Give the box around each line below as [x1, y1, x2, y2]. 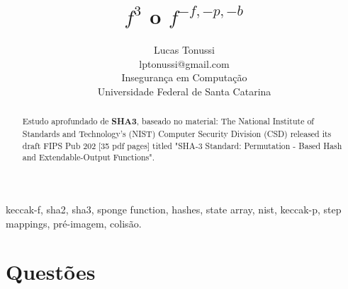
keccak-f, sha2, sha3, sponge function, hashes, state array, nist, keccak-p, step [6, 201, 342, 216]
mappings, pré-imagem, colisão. [6, 216, 142, 230]
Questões [6, 257, 96, 286]
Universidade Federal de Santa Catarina [97, 83, 271, 98]
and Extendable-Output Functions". [22, 151, 155, 163]
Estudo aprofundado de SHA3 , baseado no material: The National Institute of [22, 115, 314, 128]
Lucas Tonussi [154, 42, 215, 57]
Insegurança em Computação [121, 70, 247, 85]
